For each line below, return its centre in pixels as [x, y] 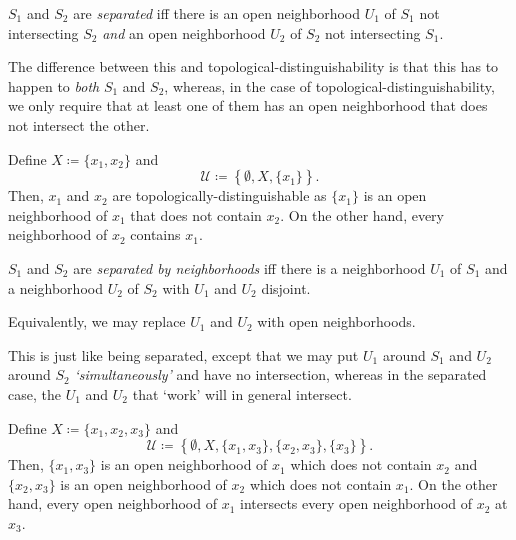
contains [155, 234]
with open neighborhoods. [336, 321]
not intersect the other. [79, 124]
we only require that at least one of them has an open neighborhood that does [248, 105]
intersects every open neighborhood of [356, 503]
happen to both [54, 85]
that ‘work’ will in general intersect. [242, 393]
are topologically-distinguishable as [219, 195]
